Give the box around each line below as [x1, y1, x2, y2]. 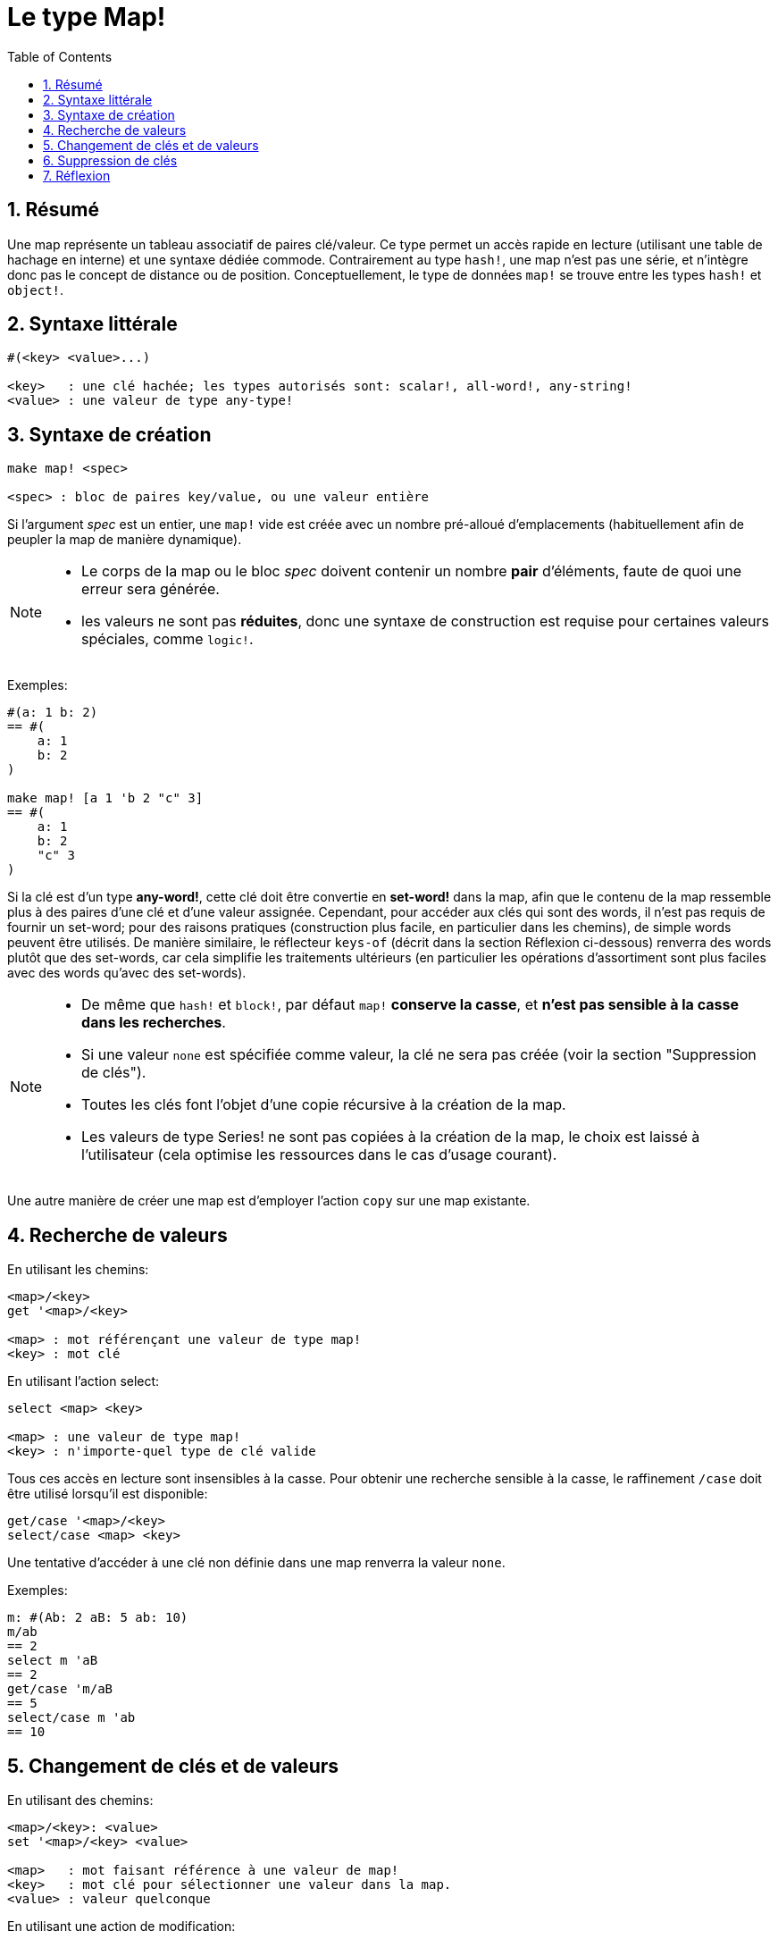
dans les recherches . [81, 1013, 226, 1032]
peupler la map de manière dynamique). [7, 532, 242, 548]
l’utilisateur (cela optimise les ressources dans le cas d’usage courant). [81, 1146, 557, 1164]
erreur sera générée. [81, 580, 220, 599]
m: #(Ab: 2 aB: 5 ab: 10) [7, 1610, 188, 1625]
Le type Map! [7, 2, 166, 32]
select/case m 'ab [7, 1710, 136, 1725]
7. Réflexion [43, 167, 111, 183]
